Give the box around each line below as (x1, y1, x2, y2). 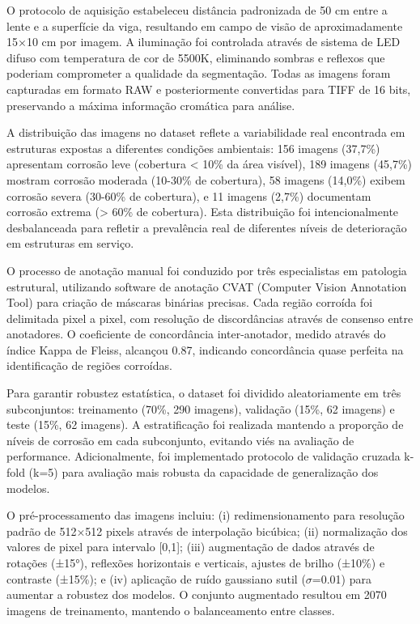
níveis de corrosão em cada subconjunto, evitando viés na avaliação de (6, 431, 354, 448)
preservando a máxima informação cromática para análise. (6, 96, 295, 113)
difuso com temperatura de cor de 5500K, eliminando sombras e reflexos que (6, 49, 385, 66)
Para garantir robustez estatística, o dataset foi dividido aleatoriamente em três (6, 384, 401, 401)
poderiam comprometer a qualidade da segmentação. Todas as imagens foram (6, 65, 391, 82)
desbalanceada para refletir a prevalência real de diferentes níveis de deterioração (6, 219, 407, 236)
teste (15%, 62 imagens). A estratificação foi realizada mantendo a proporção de (6, 416, 404, 433)
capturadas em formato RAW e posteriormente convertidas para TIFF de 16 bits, (6, 80, 411, 97)
